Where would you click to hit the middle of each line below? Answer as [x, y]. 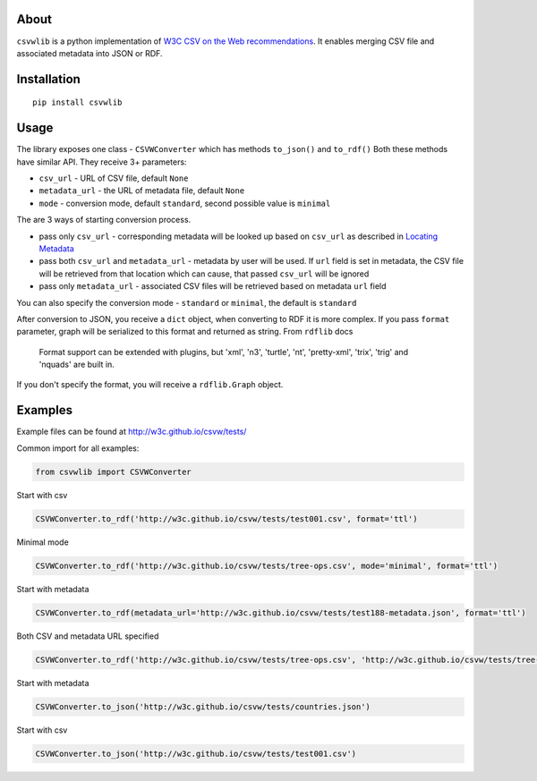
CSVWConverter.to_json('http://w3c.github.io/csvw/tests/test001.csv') [196, 753]
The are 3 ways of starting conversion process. [104, 220]
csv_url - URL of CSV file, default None [114, 178]
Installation [48, 79]
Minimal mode [43, 542]
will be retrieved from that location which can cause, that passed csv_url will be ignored [204, 274]
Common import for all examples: [78, 448]
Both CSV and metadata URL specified [88, 636]
